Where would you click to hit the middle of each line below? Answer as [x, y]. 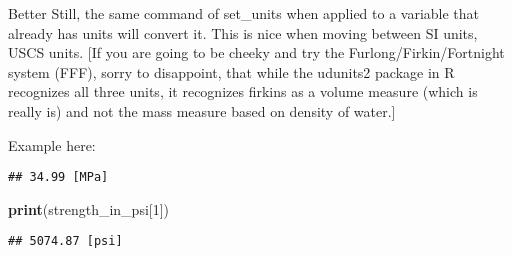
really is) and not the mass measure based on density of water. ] [202, 110]
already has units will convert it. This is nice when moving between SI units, [243, 32]
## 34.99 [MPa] [58, 177]
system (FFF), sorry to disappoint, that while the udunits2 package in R [231, 71]
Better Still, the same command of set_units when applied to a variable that [244, 13]
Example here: [52, 144]
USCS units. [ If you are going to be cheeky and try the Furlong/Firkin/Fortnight [256, 52]
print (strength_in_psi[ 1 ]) [89, 208]
